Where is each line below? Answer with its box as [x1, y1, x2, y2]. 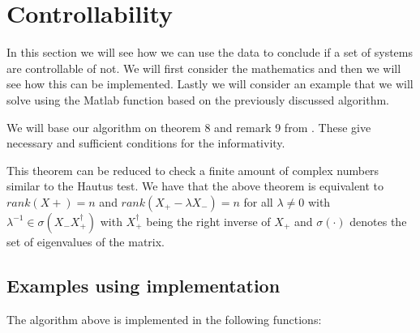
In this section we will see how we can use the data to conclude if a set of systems [6, 44, 413, 61]
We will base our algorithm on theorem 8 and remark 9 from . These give [6, 118, 371, 135]
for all [243, 193, 273, 210]
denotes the [349, 212, 407, 229]
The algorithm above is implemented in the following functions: [6, 310, 322, 327]
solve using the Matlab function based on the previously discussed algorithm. [6, 91, 389, 108]
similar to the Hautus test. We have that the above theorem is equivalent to [6, 177, 384, 194]
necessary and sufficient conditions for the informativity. [6, 134, 285, 152]
